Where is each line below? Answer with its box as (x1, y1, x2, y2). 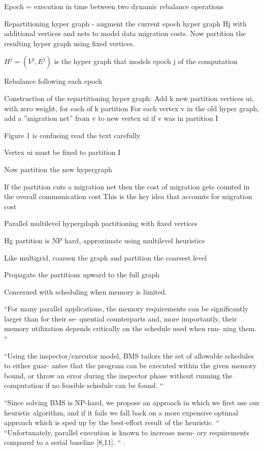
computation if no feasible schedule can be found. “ (4, 380, 163, 391)
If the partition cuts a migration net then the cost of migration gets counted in (4, 181, 250, 191)
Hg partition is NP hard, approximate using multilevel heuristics (4, 235, 205, 245)
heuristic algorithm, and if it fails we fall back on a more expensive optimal (4, 407, 238, 417)
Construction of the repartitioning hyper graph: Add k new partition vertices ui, (4, 92, 254, 103)
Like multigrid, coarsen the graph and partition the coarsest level (4, 252, 207, 263)
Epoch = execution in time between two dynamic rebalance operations (4, 1, 224, 11)
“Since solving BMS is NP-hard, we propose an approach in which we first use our (4, 397, 260, 408)
